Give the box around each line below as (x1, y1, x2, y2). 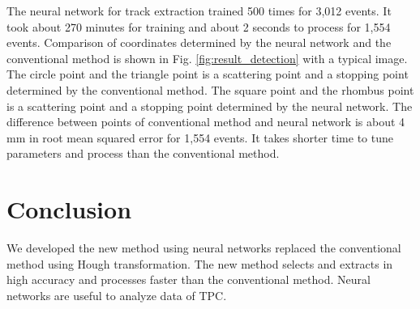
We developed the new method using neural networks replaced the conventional (6, 239, 401, 256)
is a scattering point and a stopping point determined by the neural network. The (6, 97, 413, 114)
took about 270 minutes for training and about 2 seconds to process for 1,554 (6, 18, 391, 35)
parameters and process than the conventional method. (6, 145, 280, 162)
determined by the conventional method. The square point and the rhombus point (6, 81, 414, 98)
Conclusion (6, 193, 132, 226)
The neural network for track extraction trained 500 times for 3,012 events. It (6, 2, 392, 19)
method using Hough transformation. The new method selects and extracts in (6, 255, 393, 272)
